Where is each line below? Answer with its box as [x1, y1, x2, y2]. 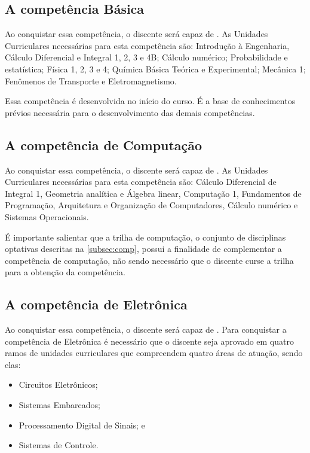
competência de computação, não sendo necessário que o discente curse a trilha [5, 254, 294, 266]
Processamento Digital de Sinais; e [19, 418, 145, 431]
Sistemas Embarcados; [19, 399, 100, 411]
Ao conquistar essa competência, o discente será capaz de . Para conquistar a [5, 323, 287, 336]
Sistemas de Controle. [19, 439, 99, 451]
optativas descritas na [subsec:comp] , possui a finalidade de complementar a [5, 242, 282, 255]
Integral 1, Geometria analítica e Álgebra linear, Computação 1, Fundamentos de [5, 187, 302, 199]
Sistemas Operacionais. [5, 210, 89, 223]
